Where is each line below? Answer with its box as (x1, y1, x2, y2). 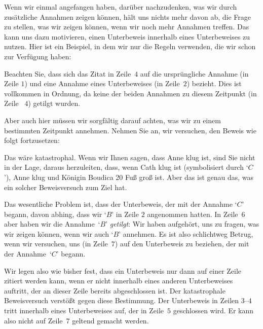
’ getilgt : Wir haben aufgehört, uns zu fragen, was (105, 218, 259, 229)
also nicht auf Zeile (4, 315, 63, 325)
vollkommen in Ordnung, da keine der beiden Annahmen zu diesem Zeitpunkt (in (4, 88, 257, 98)
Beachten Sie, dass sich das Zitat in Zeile (4, 68, 131, 79)
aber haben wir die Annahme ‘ (4, 218, 100, 229)
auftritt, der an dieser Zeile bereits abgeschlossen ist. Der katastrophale (4, 285, 226, 296)
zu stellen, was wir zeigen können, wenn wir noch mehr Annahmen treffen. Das (4, 21, 249, 32)
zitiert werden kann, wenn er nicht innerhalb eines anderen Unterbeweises (4, 275, 233, 286)
